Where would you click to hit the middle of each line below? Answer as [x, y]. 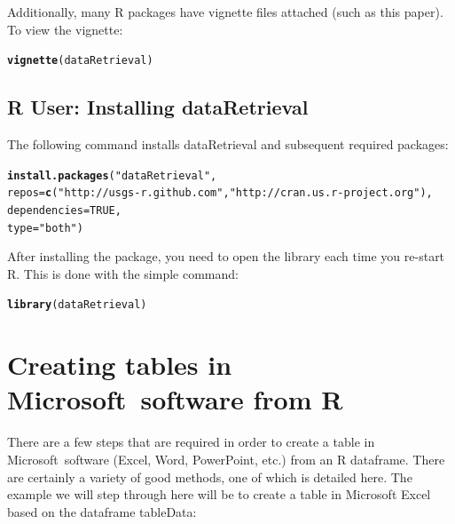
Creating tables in [120, 365]
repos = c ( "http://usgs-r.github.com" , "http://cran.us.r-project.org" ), [220, 193]
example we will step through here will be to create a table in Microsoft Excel [219, 494]
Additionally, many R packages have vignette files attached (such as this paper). [225, 12]
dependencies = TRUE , [64, 210]
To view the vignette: [65, 29]
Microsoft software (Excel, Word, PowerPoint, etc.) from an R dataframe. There [226, 460]
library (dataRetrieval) [77, 305]
